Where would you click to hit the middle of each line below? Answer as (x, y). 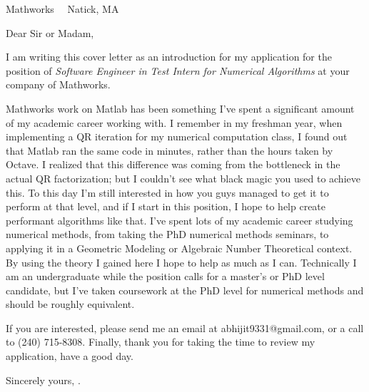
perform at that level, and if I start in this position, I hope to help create (166, 206)
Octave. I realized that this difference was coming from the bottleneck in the (173, 164)
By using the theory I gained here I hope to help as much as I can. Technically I (181, 262)
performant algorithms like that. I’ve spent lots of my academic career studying (180, 220)
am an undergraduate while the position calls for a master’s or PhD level (165, 276)
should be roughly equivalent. (70, 304)
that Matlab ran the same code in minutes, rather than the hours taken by (170, 150)
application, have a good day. (70, 356)
